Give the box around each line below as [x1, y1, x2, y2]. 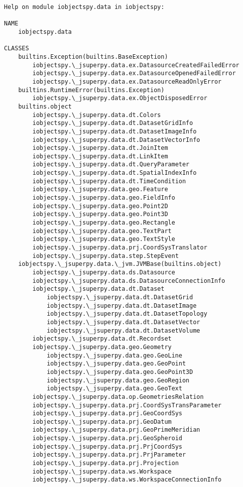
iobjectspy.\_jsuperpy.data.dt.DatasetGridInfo [32, 120, 193, 127]
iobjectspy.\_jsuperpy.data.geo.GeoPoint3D [46, 368, 193, 375]
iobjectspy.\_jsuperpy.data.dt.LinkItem [32, 152, 168, 160]
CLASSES [4, 45, 29, 52]
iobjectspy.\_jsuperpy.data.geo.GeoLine [46, 352, 182, 359]
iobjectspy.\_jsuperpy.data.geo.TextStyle [32, 236, 175, 243]
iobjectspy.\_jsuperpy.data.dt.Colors [32, 111, 161, 119]
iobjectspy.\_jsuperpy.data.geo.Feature [32, 186, 168, 193]
